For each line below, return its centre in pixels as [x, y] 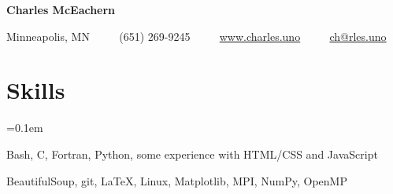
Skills [36, 90]
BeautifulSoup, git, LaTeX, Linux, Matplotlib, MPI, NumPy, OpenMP [177, 180]
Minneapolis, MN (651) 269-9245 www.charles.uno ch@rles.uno [196, 36]
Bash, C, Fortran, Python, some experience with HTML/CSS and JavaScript [192, 154]
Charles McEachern [61, 9]
